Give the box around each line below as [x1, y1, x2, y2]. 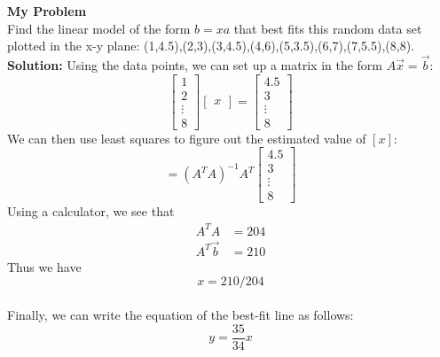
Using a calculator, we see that [7, 202, 175, 221]
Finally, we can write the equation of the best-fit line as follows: [7, 306, 354, 323]
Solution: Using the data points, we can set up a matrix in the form [7, 56, 383, 74]
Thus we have [7, 257, 82, 276]
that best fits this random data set [233, 19, 422, 37]
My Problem [7, 2, 87, 19]
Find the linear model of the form [7, 19, 191, 37]
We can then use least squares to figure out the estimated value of [7, 128, 366, 147]
